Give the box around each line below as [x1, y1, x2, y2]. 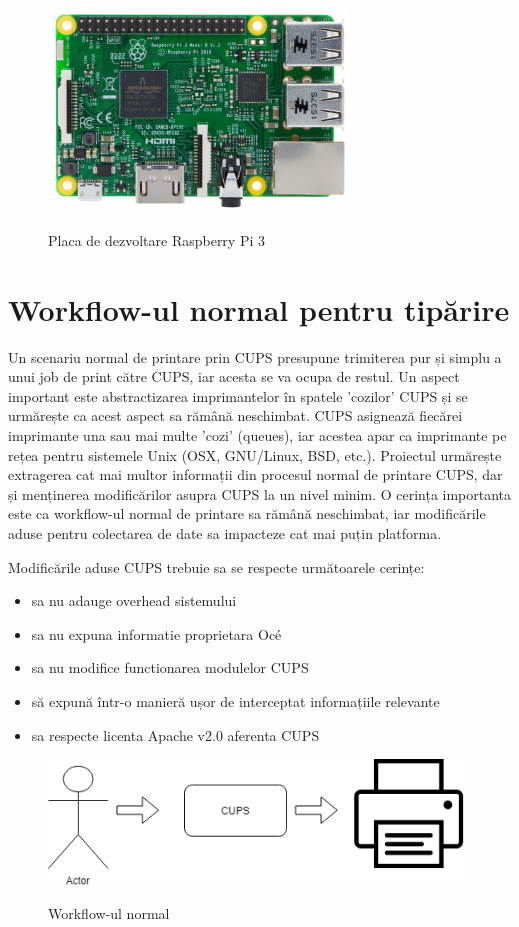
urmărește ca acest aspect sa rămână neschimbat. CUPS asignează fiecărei [8, 405, 463, 426]
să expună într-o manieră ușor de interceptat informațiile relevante [31, 691, 440, 712]
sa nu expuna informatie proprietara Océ [31, 623, 282, 644]
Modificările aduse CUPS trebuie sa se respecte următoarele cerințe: [8, 556, 425, 577]
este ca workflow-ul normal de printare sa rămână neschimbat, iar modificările [8, 503, 486, 524]
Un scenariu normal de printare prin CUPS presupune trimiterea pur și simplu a [8, 346, 502, 367]
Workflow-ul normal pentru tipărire [8, 288, 510, 329]
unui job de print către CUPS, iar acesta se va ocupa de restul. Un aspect [8, 366, 460, 387]
